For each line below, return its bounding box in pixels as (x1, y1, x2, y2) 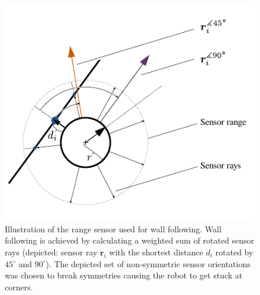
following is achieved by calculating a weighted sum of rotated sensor (5, 234, 254, 247)
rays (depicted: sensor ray (5, 245, 97, 258)
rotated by (215, 245, 253, 258)
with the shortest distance (109, 245, 203, 258)
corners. (5, 280, 33, 293)
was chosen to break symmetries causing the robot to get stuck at (5, 269, 243, 281)
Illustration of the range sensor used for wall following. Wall (5, 222, 222, 235)
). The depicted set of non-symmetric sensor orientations (45, 257, 251, 270)
